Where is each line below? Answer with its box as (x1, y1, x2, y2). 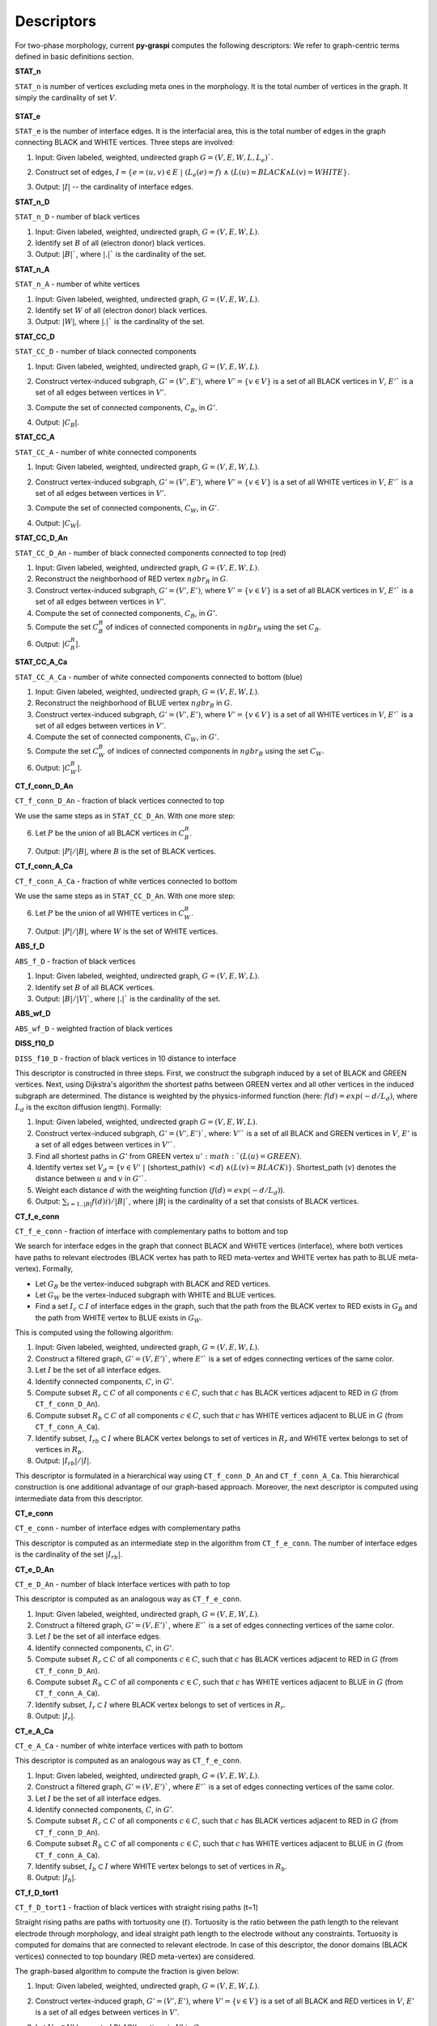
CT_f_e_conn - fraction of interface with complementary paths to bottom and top (15, 1226, 289, 1236)
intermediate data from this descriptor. (15, 1494, 143, 1503)
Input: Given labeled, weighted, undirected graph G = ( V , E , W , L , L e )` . (35, 152, 274, 164)
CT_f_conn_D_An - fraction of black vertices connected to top (15, 796, 225, 806)
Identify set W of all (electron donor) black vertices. (35, 305, 208, 315)
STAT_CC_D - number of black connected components (15, 347, 197, 357)
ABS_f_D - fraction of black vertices (15, 956, 136, 966)
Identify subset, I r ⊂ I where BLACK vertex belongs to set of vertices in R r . (35, 1699, 286, 1712)
